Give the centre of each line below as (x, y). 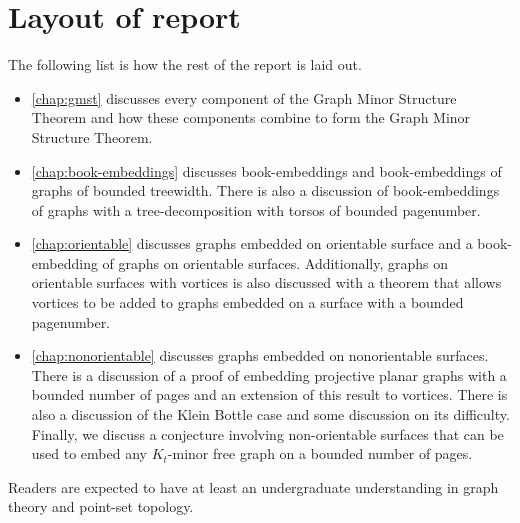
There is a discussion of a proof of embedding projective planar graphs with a (269, 374)
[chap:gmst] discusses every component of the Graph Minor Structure (244, 97)
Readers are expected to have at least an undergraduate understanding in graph (253, 486)
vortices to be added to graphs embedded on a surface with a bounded (247, 302)
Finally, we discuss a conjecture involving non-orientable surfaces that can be (267, 433)
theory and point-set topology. (101, 506)
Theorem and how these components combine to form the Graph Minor (251, 117)
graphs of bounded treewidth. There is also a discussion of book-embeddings (265, 190)
